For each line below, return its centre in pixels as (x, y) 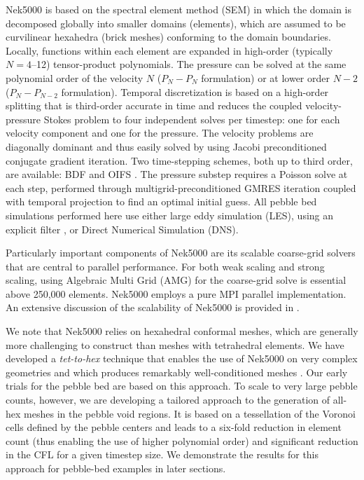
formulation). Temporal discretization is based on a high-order (195, 91)
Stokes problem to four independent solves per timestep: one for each (192, 119)
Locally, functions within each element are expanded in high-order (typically (169, 50)
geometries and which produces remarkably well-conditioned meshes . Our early (177, 372)
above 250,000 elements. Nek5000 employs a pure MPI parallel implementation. (176, 293)
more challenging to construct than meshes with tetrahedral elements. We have (175, 344)
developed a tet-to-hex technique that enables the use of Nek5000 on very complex (182, 358)
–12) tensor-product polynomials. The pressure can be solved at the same (189, 64)
